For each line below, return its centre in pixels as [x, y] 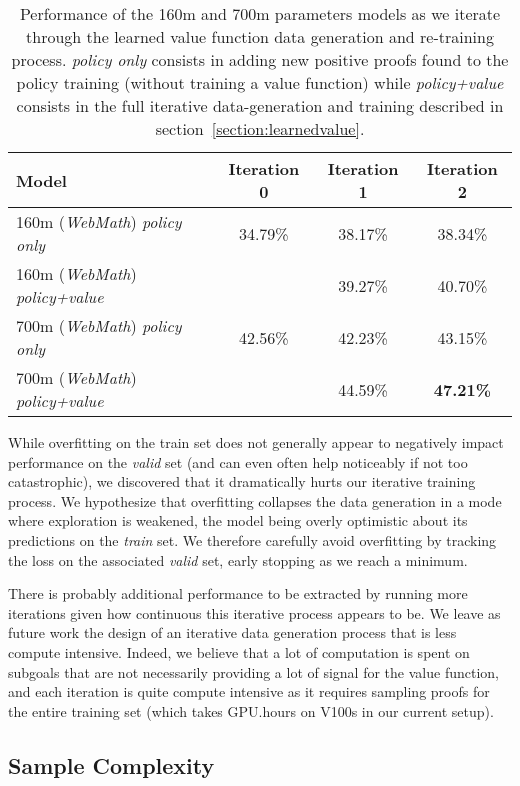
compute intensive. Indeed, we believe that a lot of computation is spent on [239, 651]
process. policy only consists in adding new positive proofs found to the [260, 59]
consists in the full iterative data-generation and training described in [260, 105]
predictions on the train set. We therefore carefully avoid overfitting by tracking [252, 539]
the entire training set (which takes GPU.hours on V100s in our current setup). [251, 710]
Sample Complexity [111, 764]
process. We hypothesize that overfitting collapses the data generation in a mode [255, 500]
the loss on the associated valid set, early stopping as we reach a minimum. [238, 559]
